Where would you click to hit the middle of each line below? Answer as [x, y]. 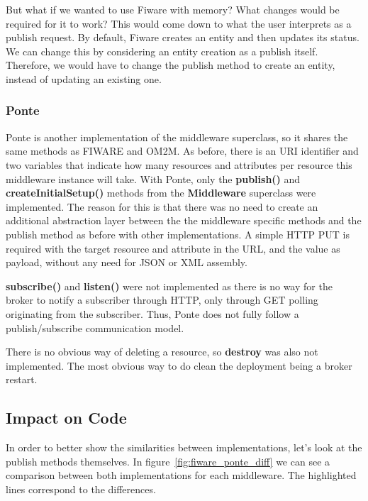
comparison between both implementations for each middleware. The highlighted [181, 475]
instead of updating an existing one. [84, 78]
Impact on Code [66, 418]
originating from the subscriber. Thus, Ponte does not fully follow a [152, 313]
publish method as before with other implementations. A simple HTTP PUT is [178, 234]
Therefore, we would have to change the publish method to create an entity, [171, 65]
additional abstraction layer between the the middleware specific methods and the [184, 220]
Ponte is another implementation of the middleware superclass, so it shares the [177, 137]
